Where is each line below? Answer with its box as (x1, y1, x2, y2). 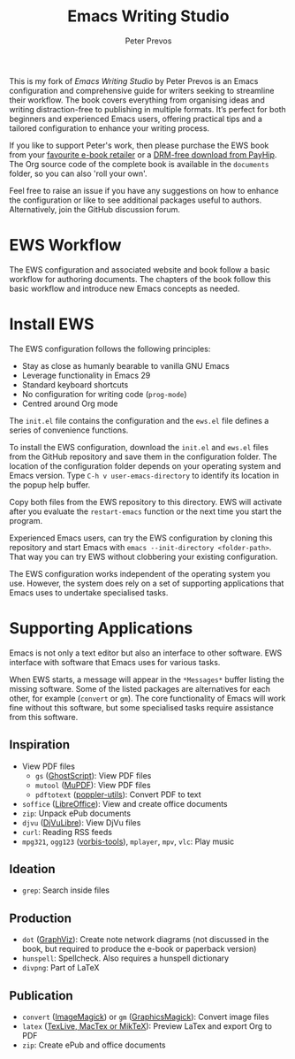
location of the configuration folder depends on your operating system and (9, 460, 282, 471)
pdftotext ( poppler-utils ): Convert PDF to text (34, 789, 201, 800)
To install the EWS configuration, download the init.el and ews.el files (9, 441, 269, 452)
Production (9, 910, 72, 925)
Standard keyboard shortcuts (21, 379, 129, 390)
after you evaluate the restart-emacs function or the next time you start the (9, 506, 283, 517)
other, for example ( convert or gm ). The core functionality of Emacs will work (9, 693, 286, 703)
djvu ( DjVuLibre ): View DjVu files (21, 817, 141, 828)
